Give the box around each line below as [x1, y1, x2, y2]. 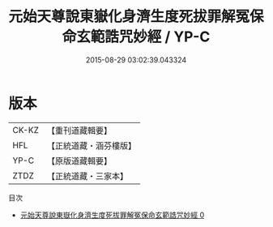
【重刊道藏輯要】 [46, 125, 112, 136]
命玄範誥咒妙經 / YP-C [62, 28, 211, 46]
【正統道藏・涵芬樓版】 [46, 139, 136, 151]
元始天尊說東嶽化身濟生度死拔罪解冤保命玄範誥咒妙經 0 [19, 210, 205, 220]
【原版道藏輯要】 [46, 155, 112, 166]
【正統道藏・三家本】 [46, 170, 128, 182]
